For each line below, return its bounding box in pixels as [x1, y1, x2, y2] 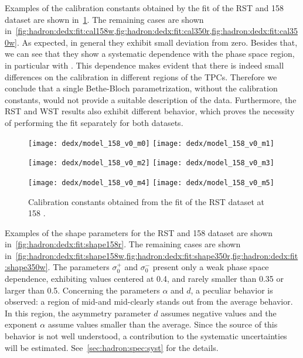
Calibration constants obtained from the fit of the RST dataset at [28, 195, 265, 207]
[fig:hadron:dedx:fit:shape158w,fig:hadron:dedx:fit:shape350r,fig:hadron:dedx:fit [15, 249, 298, 261]
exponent [5, 318, 38, 330]
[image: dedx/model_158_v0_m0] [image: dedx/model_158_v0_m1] [28, 139, 274, 148]
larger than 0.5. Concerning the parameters [5, 284, 160, 296]
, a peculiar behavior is [190, 284, 273, 296]
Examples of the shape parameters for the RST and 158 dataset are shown [5, 226, 273, 238]
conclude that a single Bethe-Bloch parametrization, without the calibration [5, 82, 278, 94]
